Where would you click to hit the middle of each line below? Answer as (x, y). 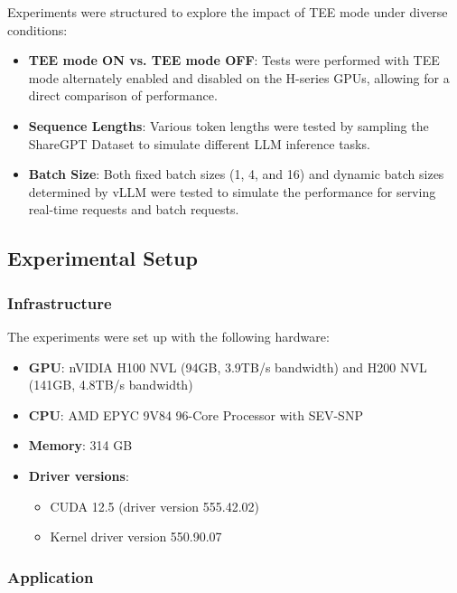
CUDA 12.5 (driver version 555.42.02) (154, 506)
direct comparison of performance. (123, 95)
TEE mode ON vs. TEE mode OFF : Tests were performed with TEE (234, 60)
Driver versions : (79, 475)
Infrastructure (60, 302)
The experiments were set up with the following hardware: (168, 336)
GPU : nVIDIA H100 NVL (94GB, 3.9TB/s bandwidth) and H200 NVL (228, 367)
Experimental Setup (103, 258)
